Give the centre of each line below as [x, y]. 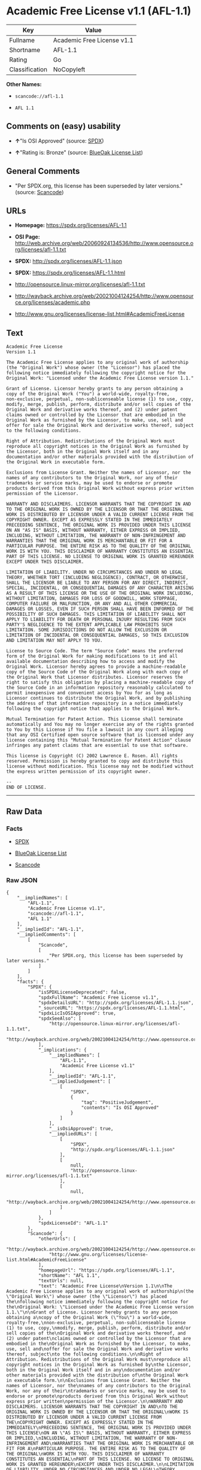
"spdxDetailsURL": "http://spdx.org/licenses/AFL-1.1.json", [116, 1003]
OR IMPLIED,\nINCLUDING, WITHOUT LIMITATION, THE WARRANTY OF [85, 1438]
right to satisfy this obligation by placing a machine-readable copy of [100, 683]
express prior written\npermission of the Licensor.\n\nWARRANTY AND [95, 1402]
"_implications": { [62, 1050]
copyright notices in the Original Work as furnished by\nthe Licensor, [99, 1365]
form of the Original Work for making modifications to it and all [92, 656]
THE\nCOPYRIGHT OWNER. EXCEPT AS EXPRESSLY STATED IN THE [80, 1423]
